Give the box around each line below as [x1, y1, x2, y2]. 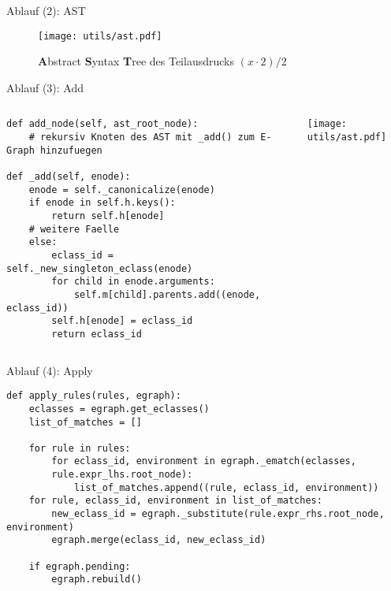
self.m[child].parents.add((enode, [73, 288, 261, 300]
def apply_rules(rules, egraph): [6, 390, 181, 402]
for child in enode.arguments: [51, 276, 215, 288]
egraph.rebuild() [51, 574, 142, 585]
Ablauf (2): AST [6, 2, 86, 18]
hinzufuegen [39, 144, 102, 156]
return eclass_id [51, 328, 142, 340]
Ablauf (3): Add [6, 79, 84, 95]
